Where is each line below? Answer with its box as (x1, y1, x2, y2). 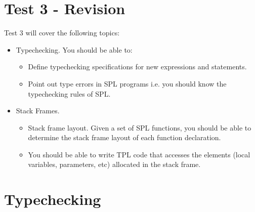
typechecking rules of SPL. (28, 88, 111, 99)
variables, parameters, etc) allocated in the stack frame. (28, 159, 201, 169)
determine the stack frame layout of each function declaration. (28, 132, 221, 143)
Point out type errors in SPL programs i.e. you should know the (28, 78, 227, 89)
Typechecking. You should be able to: (16, 44, 133, 55)
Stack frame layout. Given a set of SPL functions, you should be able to (28, 122, 251, 133)
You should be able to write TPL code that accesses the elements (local (28, 149, 250, 159)
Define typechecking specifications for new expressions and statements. (28, 61, 247, 72)
